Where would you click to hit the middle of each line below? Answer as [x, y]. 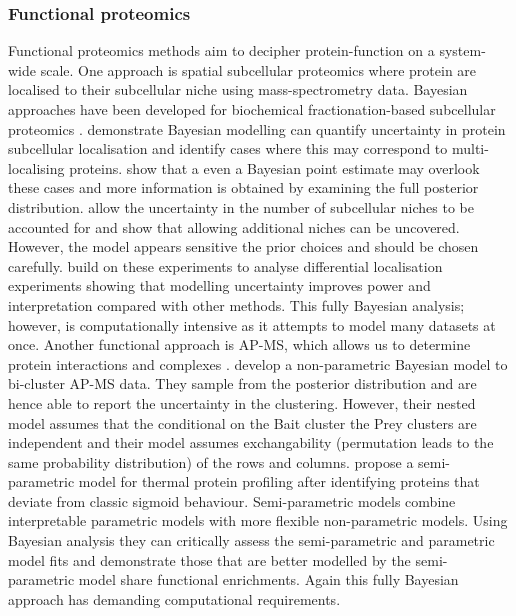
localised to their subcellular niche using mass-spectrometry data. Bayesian [238, 89]
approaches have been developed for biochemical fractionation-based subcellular [252, 109]
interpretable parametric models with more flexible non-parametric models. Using [258, 520]
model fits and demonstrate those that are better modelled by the [209, 559]
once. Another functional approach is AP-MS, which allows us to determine [239, 344]
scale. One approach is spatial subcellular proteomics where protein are [258, 69]
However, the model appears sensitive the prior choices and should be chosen [243, 246]
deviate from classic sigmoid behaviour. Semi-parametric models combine [232, 500]
